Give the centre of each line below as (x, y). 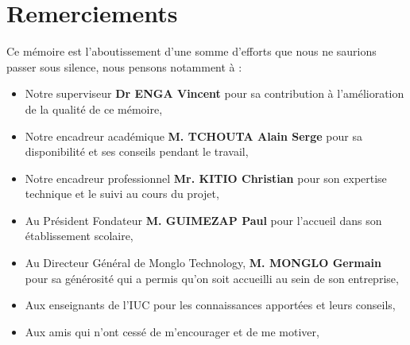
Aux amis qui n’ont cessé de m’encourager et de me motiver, (172, 331)
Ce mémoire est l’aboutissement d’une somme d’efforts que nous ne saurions (191, 51)
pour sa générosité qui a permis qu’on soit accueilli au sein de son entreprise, (212, 278)
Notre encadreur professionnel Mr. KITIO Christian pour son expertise (206, 178)
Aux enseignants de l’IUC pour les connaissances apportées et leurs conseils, (210, 305)
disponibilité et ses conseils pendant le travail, (137, 151)
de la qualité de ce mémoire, (94, 109)
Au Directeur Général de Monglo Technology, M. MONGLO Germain (203, 263)
